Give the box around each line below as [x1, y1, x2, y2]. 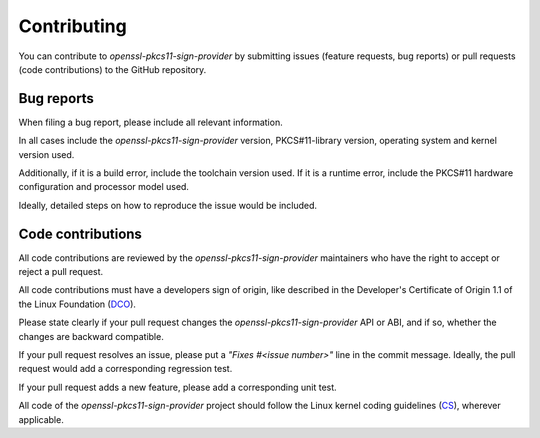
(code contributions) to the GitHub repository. [18, 63, 207, 75]
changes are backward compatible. [18, 330, 164, 342]
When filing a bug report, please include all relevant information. [18, 116, 284, 128]
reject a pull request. [18, 266, 104, 278]
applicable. [18, 413, 64, 425]
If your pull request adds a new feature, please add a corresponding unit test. [18, 381, 337, 393]
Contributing [18, 15, 127, 37]
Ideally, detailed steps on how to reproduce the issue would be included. [18, 199, 318, 211]
